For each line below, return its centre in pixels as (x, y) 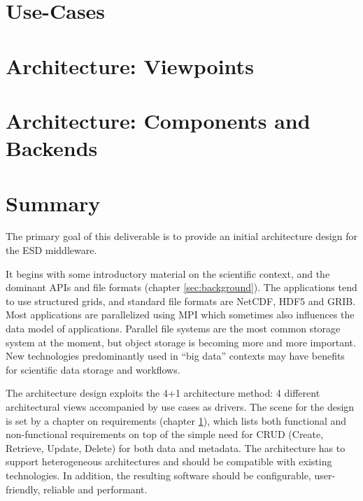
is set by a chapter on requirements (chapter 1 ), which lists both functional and (176, 420)
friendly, (23, 489)
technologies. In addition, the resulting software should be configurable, (158, 475)
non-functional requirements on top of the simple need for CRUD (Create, (165, 434)
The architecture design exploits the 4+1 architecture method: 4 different (163, 393)
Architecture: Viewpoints (130, 65)
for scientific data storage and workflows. (93, 369)
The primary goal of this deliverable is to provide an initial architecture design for (181, 236)
